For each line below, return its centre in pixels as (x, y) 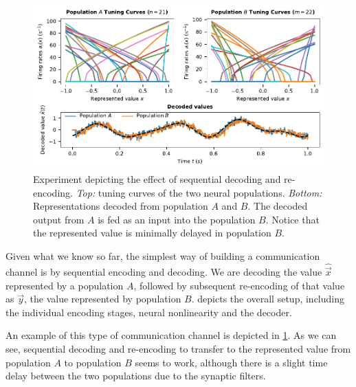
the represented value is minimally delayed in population (152, 233)
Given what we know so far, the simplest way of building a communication (163, 256)
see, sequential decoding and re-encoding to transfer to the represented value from (178, 349)
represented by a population (65, 285)
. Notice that (292, 219)
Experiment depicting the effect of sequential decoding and (157, 179)
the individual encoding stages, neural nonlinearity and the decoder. (149, 312)
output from (59, 219)
